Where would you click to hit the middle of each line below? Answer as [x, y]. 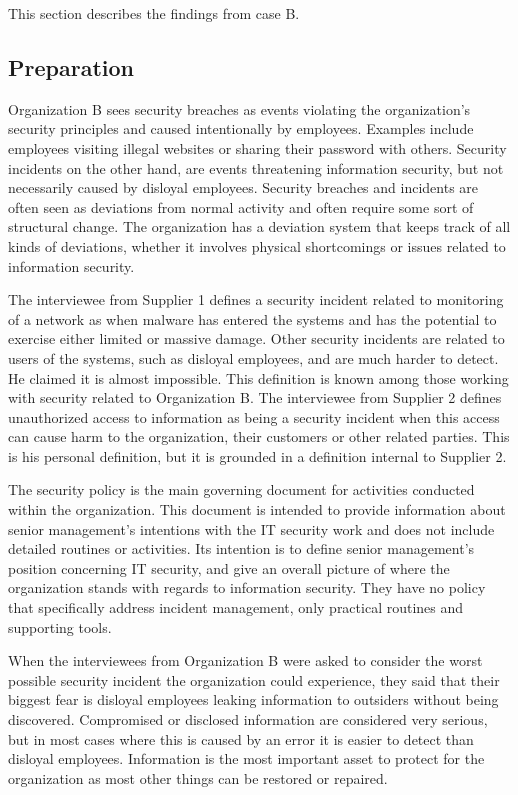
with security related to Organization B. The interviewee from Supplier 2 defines [255, 397]
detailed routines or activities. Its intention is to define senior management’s [241, 548]
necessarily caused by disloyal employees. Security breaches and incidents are [243, 187]
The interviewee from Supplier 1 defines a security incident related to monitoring [256, 299]
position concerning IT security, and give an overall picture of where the [229, 567]
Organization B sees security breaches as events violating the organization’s [239, 108]
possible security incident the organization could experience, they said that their [254, 679]
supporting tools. [60, 626]
